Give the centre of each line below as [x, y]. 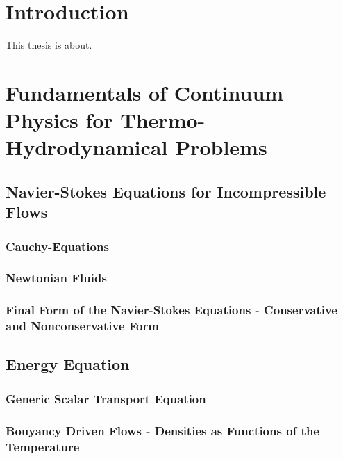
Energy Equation [68, 364]
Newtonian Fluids [56, 278]
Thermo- [163, 120]
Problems [221, 147]
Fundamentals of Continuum [145, 92]
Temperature [43, 446]
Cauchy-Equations [57, 246]
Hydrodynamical [87, 147]
